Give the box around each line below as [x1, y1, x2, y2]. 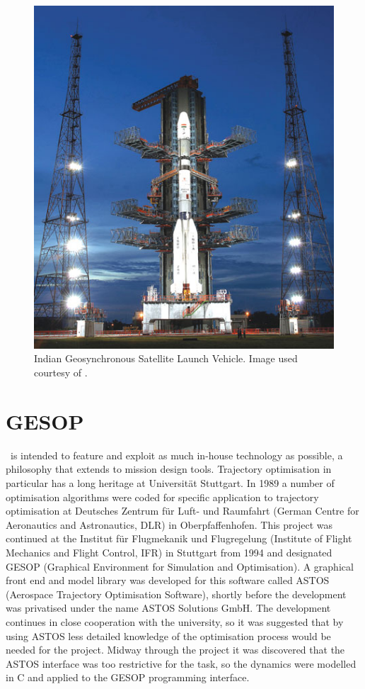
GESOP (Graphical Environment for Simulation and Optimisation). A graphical [6, 559, 354, 573]
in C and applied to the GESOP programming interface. [6, 670, 250, 685]
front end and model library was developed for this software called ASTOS [6, 573, 330, 588]
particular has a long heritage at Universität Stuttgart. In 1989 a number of [6, 475, 335, 490]
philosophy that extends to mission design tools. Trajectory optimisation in [6, 461, 332, 476]
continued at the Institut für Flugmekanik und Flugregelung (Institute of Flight [6, 531, 352, 546]
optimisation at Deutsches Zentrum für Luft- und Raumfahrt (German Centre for [6, 503, 359, 518]
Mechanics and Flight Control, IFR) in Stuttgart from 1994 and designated [6, 544, 332, 559]
